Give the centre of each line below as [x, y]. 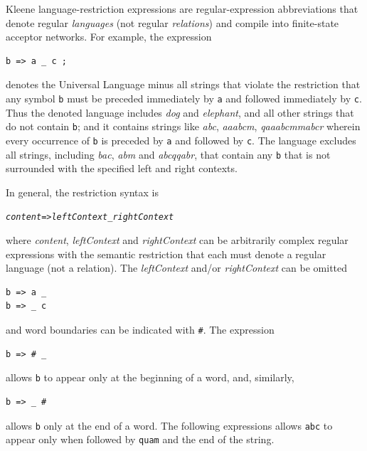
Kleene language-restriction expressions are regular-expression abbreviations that [182, 9]
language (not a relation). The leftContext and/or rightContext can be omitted [177, 268]
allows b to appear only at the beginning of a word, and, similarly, [150, 377]
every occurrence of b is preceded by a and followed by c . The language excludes [181, 140]
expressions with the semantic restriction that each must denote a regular [166, 254]
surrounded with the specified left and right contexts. [122, 168]
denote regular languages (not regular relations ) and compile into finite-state [172, 22]
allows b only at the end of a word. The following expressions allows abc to [169, 425]
